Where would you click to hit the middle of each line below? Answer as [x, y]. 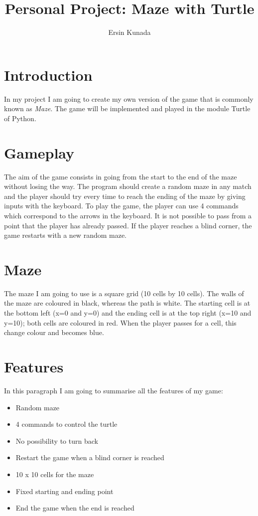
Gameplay [39, 152]
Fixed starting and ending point [64, 491]
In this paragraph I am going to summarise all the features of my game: [114, 390]
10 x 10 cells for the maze [55, 474]
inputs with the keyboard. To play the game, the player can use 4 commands [121, 206]
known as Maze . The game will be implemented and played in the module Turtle [127, 108]
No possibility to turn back [57, 440]
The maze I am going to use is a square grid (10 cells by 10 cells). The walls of [124, 293]
